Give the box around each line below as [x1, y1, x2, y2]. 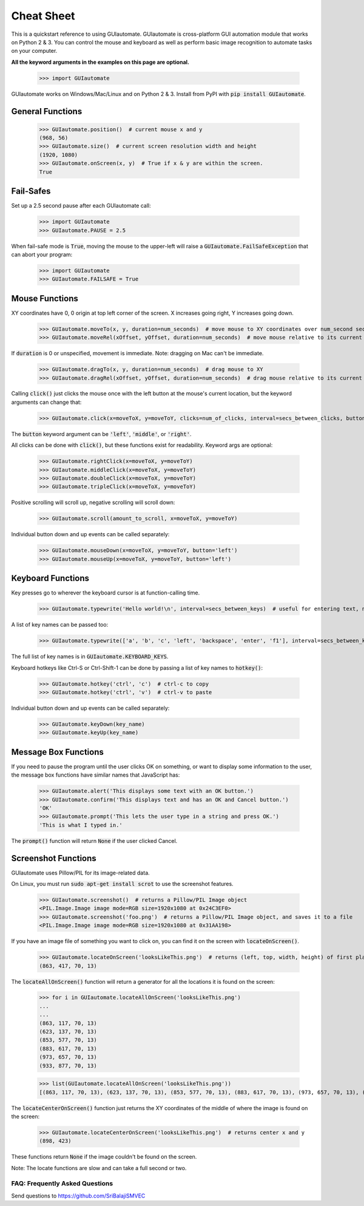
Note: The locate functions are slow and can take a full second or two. [11, 1164, 187, 1171]
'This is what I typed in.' [39, 822, 123, 828]
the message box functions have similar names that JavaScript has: [11, 771, 180, 778]
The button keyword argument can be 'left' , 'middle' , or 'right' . [11, 430, 192, 437]
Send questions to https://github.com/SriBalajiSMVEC [11, 1192, 146, 1199]
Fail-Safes [11, 186, 51, 197]
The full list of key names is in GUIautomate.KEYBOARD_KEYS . [11, 653, 169, 660]
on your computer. [11, 47, 58, 55]
